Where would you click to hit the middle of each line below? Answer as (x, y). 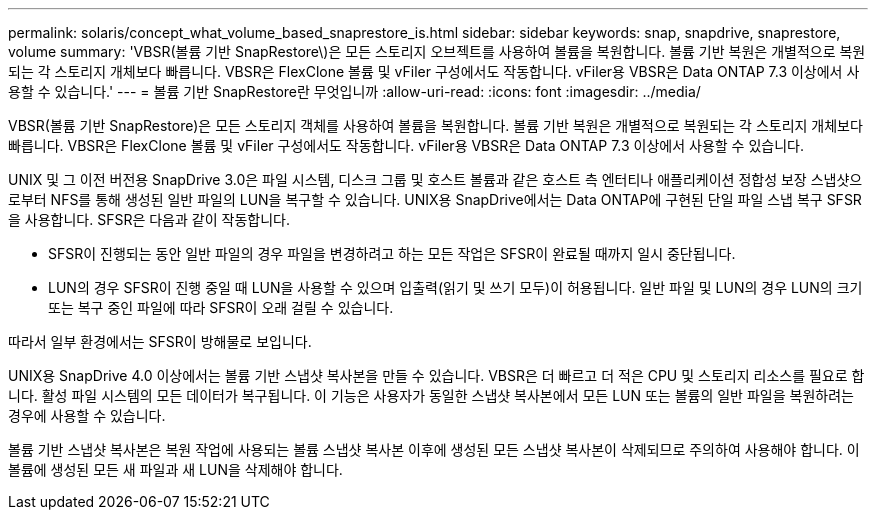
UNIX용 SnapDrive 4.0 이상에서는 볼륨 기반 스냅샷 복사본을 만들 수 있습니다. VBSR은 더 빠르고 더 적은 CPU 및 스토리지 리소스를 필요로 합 (436, 375)
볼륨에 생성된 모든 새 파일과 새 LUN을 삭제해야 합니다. (175, 469)
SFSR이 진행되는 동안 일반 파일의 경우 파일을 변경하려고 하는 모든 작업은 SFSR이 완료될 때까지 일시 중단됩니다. (392, 253)
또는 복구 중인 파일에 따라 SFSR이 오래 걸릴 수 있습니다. (221, 307)
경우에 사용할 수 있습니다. (87, 415)
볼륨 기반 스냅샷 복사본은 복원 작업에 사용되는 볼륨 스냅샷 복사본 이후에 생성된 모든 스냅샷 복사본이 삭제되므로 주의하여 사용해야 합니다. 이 (434, 449)
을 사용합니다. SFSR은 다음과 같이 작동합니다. (149, 219)
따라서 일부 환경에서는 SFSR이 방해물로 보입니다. (160, 341)
